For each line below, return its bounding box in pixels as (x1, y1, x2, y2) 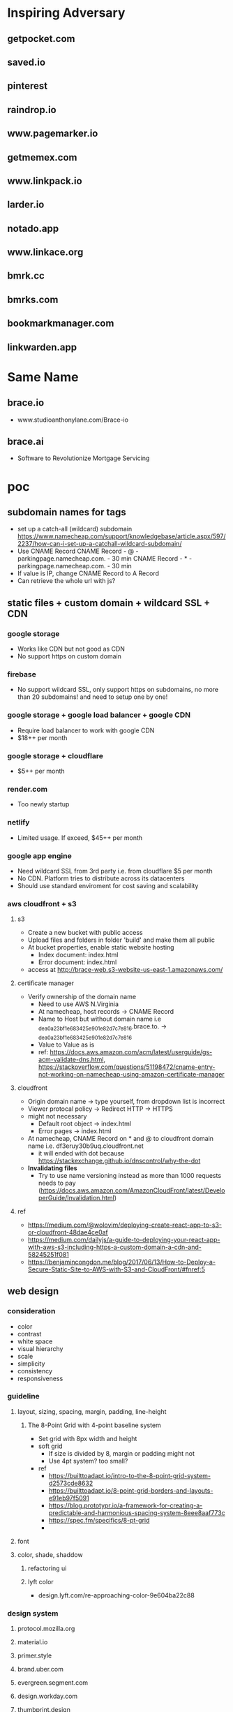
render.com (7, 784, 47, 794)
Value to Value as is (38, 1040, 95, 1049)
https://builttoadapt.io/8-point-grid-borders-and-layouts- (48, 1486, 213, 1495)
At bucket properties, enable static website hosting (27, 943, 174, 952)
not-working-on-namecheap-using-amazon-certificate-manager (38, 1070, 225, 1078)
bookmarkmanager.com (7, 318, 114, 330)
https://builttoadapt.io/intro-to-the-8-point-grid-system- (48, 1471, 211, 1479)
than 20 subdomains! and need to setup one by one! (17, 693, 168, 701)
